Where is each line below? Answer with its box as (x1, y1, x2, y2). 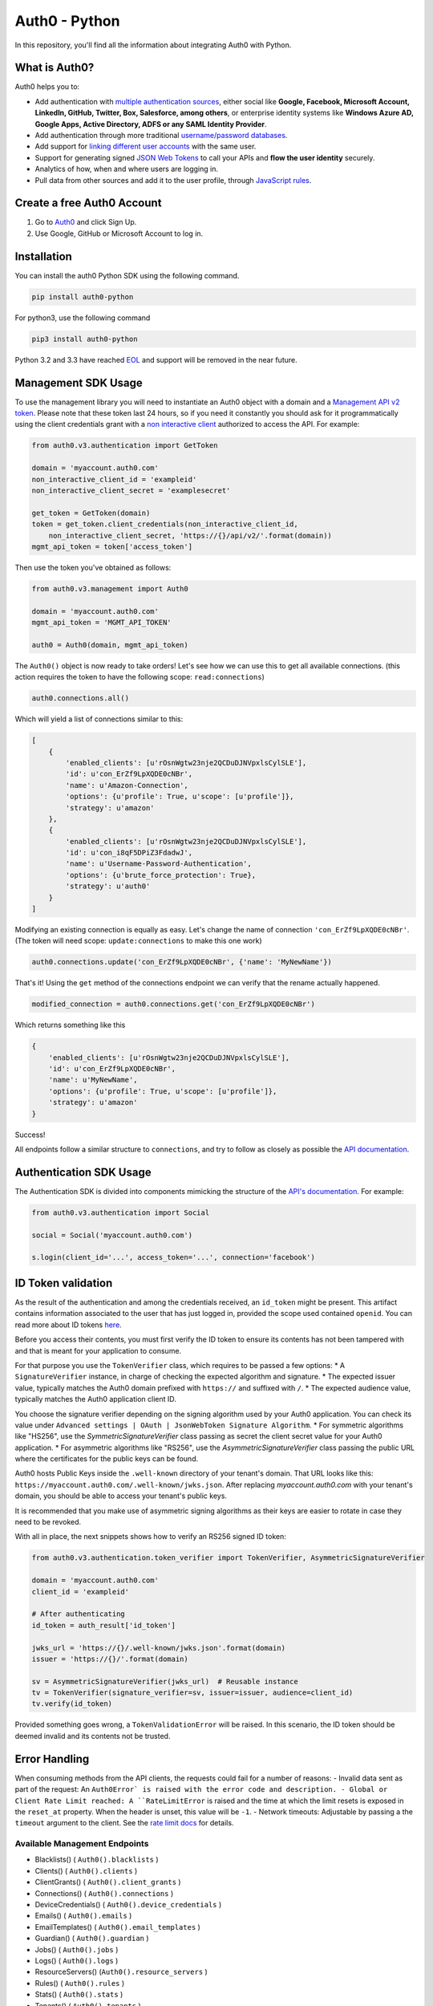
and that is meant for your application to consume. (14, 1346, 182, 1355)
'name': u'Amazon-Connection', (65, 781, 188, 790)
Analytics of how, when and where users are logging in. (34, 164, 218, 174)
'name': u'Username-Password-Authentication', (65, 859, 252, 868)
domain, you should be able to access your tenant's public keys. (14, 1491, 228, 1500)
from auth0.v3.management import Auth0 (31, 584, 188, 593)
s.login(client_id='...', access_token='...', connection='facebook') (31, 1253, 316, 1262)
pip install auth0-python (31, 292, 134, 301)
